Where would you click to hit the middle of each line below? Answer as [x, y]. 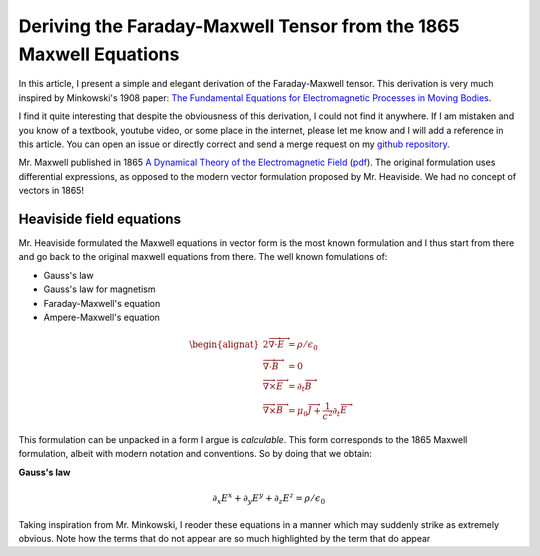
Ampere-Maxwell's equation [101, 317]
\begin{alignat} [224, 344]
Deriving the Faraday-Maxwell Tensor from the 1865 [239, 26]
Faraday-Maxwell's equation [102, 303]
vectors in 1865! [51, 191]
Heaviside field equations [100, 218]
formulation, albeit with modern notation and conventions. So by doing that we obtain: [195, 454]
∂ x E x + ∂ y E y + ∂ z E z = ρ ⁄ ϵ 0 [268, 498]
